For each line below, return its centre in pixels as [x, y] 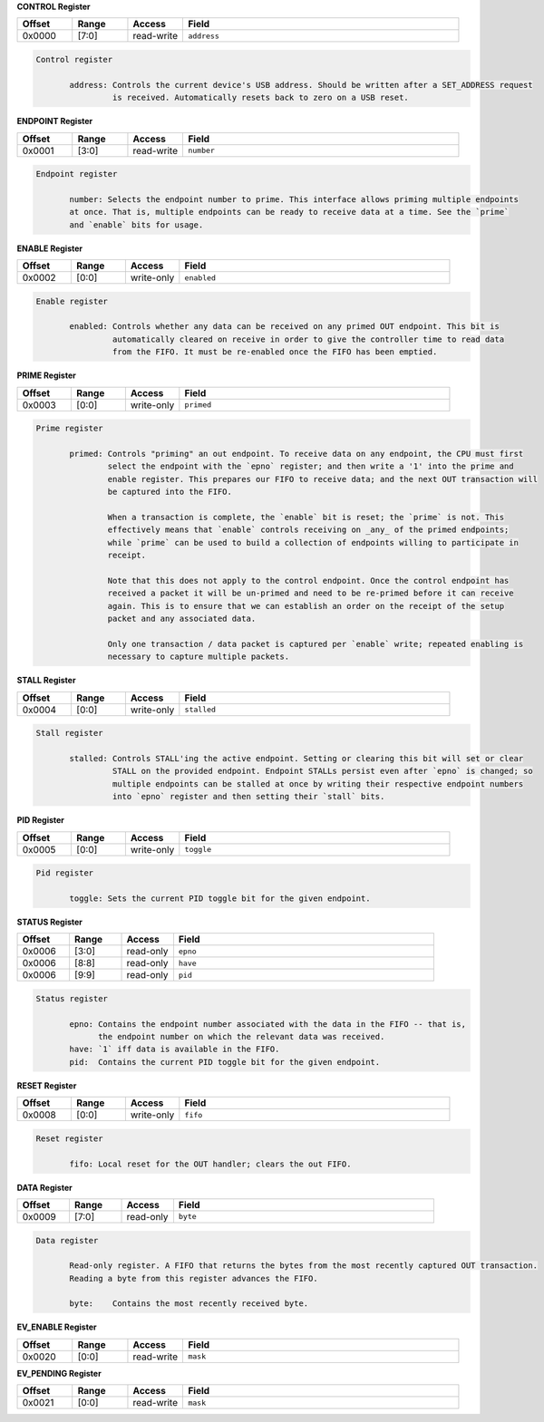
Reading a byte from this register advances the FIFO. [194, 1278]
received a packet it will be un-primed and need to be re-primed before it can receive [311, 593]
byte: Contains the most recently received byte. [189, 1304]
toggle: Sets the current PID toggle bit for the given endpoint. [220, 898]
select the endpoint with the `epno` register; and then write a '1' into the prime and [311, 466]
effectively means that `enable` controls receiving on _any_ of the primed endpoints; [308, 530]
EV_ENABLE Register [57, 1327]
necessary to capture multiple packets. [199, 657]
